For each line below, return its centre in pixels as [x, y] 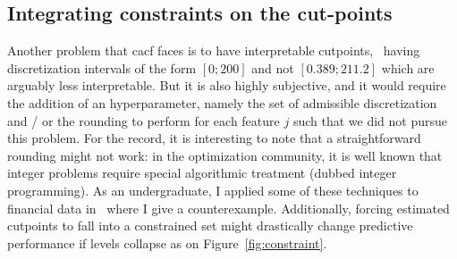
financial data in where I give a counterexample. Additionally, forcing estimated [228, 208]
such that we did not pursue [370, 120]
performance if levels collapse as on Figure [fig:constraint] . [167, 242]
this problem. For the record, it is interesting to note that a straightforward [214, 138]
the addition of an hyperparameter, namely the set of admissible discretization [222, 102]
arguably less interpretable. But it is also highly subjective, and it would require [227, 85]
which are [408, 67]
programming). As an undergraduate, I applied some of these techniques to [213, 190]
